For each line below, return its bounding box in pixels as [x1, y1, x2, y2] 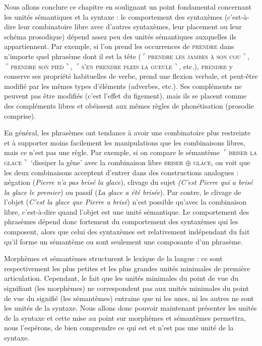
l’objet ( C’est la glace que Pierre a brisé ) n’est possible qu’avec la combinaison [4, 196, 247, 207]
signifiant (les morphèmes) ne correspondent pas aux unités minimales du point [4, 283, 249, 293]
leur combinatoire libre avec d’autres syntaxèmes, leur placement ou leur [18, 21, 242, 32]
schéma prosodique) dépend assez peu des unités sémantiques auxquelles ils [4, 31, 236, 41]
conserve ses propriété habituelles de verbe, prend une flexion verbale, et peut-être [4, 71, 258, 81]
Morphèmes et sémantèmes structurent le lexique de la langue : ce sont [4, 253, 223, 264]
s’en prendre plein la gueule [81, 61, 172, 71]
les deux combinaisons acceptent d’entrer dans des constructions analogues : [4, 167, 239, 177]
